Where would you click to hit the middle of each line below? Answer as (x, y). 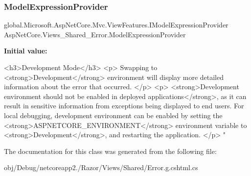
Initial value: (26, 51)
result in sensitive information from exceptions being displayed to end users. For (124, 106)
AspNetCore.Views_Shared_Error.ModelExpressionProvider (95, 34)
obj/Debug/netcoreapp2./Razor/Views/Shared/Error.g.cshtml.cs (101, 167)
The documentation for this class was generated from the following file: (110, 151)
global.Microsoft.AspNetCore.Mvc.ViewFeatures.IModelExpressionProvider (116, 25)
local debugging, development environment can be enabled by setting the (113, 115)
